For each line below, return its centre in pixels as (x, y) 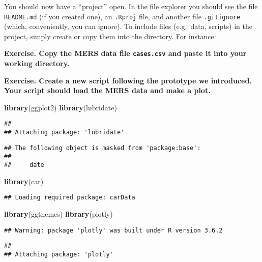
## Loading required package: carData (70, 198)
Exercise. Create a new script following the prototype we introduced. (128, 80)
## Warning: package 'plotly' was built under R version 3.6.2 (113, 230)
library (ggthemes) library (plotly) (59, 214)
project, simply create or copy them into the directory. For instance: (110, 36)
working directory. (37, 63)
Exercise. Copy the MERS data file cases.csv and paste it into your (125, 53)
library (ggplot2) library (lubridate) (61, 107)
